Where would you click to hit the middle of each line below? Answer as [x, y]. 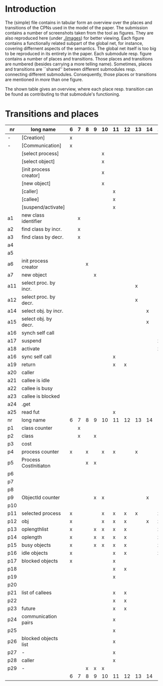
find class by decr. [43, 237]
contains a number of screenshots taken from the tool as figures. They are [79, 33]
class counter [37, 428]
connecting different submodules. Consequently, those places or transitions [81, 74]
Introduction [31, 9]
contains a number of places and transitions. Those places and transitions [79, 59]
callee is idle [36, 380]
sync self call [37, 356]
